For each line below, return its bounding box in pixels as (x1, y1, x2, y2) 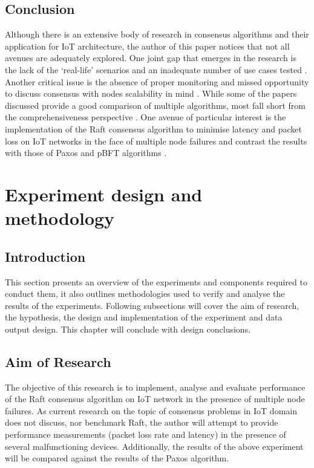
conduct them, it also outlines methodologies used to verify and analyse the (5, 287, 285, 300)
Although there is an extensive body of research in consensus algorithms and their (5, 28, 309, 41)
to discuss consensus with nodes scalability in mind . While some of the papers (5, 87, 297, 100)
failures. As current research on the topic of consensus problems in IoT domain (5, 404, 297, 417)
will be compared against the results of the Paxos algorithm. (5, 452, 229, 464)
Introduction (5, 247, 86, 265)
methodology (5, 206, 115, 230)
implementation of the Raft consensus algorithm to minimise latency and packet (5, 122, 302, 135)
